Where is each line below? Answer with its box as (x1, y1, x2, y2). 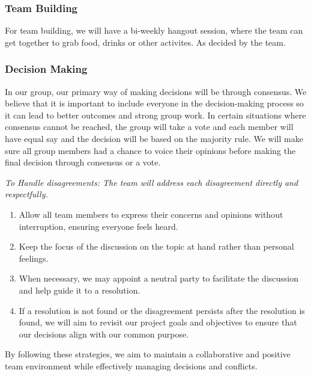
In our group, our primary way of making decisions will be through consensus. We (5, 85, 307, 97)
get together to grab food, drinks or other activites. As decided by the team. (5, 35, 286, 48)
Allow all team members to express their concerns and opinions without (19, 208, 283, 220)
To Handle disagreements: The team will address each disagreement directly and (5, 176, 298, 188)
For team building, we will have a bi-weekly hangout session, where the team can (5, 24, 303, 37)
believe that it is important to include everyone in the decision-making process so (5, 97, 304, 109)
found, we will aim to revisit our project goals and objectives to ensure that (19, 316, 297, 328)
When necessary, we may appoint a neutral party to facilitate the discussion (19, 272, 299, 285)
